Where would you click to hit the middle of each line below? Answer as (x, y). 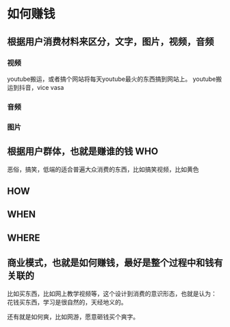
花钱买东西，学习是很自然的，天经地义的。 (67, 302)
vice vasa (50, 87)
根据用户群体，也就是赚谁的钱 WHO (83, 152)
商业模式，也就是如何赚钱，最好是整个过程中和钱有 (115, 263)
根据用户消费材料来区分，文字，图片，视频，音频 (111, 41)
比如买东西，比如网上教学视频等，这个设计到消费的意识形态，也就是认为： (112, 293)
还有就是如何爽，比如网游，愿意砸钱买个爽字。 (73, 317)
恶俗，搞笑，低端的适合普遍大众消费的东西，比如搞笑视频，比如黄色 (103, 169)
